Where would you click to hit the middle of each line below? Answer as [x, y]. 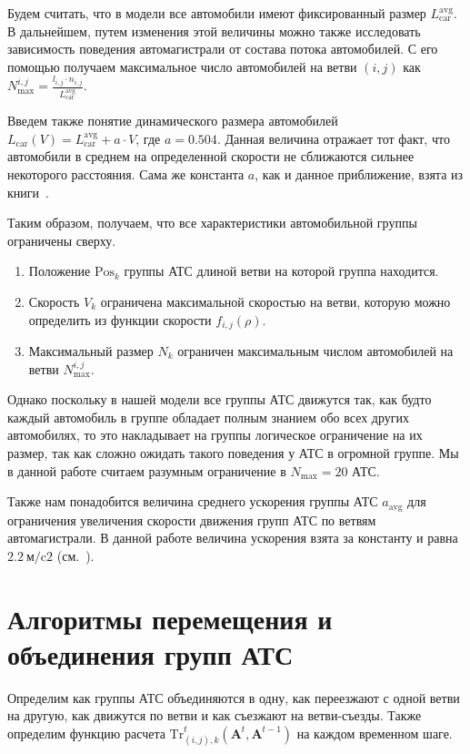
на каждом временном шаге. [375, 733]
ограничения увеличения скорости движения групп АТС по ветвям [192, 520]
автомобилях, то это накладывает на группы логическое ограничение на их [215, 435]
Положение [60, 271]
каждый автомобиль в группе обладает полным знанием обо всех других [209, 417]
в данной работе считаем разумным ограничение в [147, 470]
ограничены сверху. [62, 240]
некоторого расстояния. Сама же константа [126, 173]
